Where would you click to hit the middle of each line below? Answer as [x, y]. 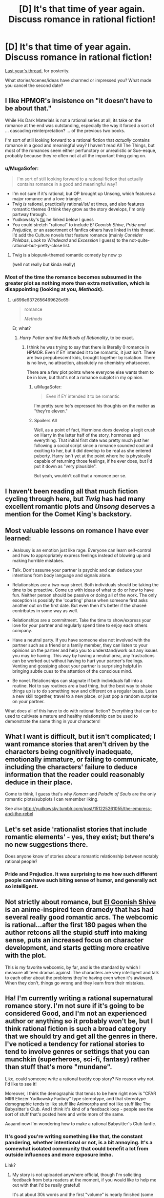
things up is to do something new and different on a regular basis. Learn [84, 691]
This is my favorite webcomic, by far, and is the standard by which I [73, 967]
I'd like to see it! [21, 1084]
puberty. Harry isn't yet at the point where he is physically [92, 456]
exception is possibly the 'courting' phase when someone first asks [80, 600]
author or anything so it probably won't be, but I [79, 1021]
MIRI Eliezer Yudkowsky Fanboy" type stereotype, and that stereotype [76, 1098]
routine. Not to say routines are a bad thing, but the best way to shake [82, 685]
